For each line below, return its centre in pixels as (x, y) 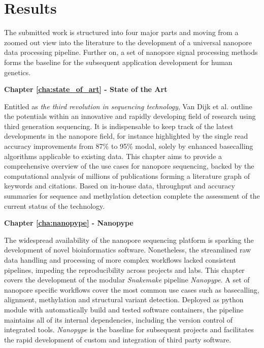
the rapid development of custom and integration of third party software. (118, 339)
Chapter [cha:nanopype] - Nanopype (69, 223)
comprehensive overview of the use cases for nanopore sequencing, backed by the (129, 166)
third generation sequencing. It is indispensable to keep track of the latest (119, 126)
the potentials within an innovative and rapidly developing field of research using (130, 116)
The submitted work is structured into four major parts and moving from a (121, 32)
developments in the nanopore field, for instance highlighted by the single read (126, 136)
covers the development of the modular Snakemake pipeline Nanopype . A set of (127, 280)
